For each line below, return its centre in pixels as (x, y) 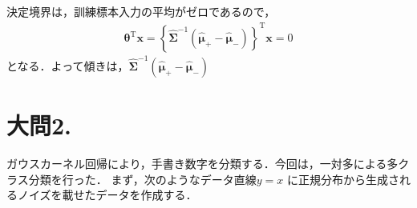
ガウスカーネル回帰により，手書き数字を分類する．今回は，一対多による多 (202, 163)
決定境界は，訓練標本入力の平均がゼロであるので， (141, 11)
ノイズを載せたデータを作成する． (107, 195)
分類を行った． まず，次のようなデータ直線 (142, 179)
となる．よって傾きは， (68, 65)
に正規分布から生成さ (343, 179)
